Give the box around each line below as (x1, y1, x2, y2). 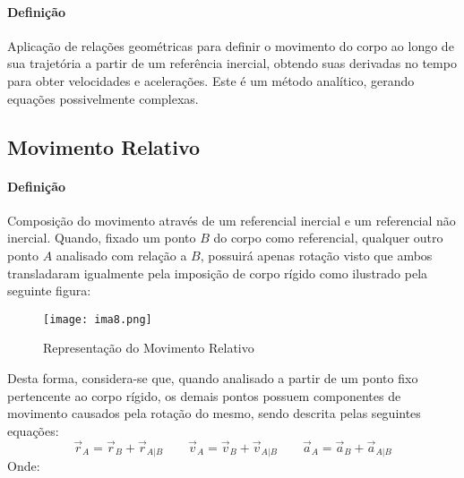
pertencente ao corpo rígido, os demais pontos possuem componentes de (7, 386, 401, 405)
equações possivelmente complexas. (7, 89, 199, 107)
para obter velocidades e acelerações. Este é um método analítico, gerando (7, 71, 415, 90)
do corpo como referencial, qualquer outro (213, 228, 443, 247)
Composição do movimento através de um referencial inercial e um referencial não (7, 210, 456, 229)
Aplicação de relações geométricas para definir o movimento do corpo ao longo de (7, 36, 454, 55)
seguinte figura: (7, 281, 91, 300)
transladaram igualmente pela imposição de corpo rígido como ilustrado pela (7, 263, 428, 282)
